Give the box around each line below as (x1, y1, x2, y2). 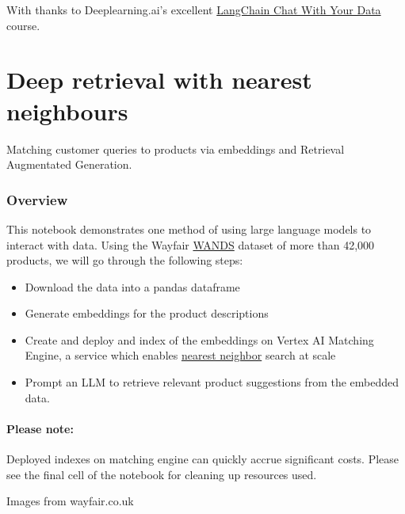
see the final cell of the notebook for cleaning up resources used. (6, 466, 317, 482)
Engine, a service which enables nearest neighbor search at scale (25, 347, 336, 364)
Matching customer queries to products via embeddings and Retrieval (6, 140, 345, 157)
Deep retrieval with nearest (6, 63, 312, 96)
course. (6, 17, 40, 33)
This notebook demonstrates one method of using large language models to (6, 220, 372, 237)
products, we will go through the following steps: (6, 252, 243, 268)
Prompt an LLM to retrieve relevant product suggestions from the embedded (25, 374, 399, 390)
